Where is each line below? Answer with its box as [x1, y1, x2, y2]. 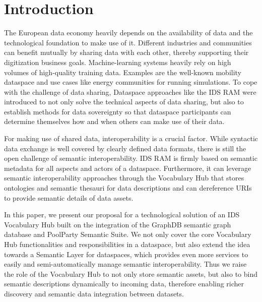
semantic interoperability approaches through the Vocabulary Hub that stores [4, 172, 244, 183]
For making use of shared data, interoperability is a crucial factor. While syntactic [4, 133, 258, 144]
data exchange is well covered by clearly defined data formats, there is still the [4, 143, 246, 153]
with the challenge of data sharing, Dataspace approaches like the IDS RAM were [4, 86, 256, 97]
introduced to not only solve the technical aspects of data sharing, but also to [4, 96, 244, 107]
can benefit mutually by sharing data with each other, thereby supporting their [4, 47, 249, 57]
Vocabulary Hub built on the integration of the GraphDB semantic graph [4, 219, 231, 229]
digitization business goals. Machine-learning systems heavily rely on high [4, 56, 231, 67]
